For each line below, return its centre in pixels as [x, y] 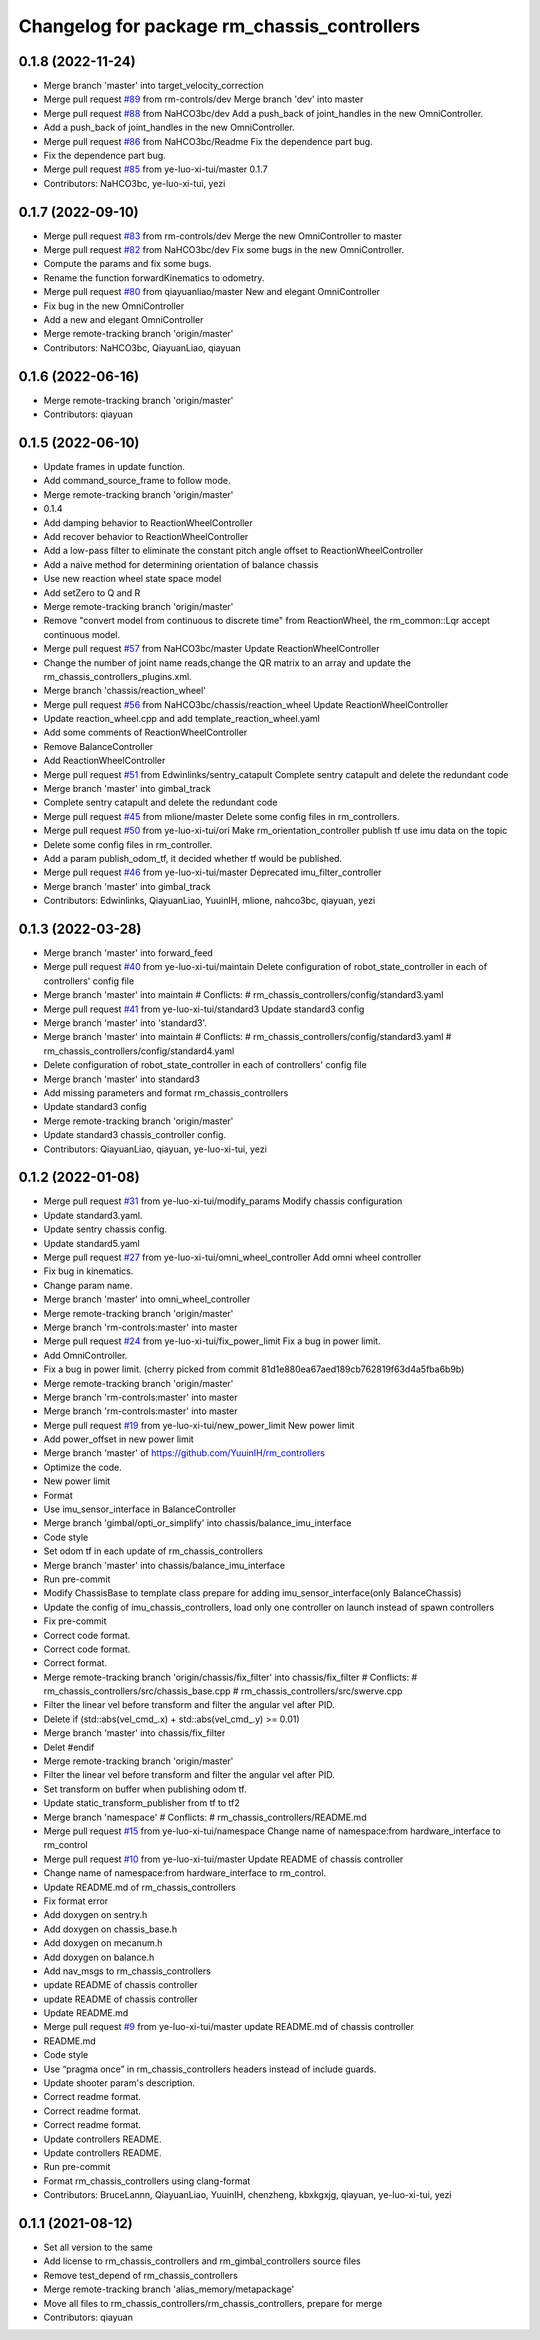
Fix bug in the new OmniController [114, 306]
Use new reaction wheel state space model [132, 579]
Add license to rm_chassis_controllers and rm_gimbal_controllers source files [202, 2261]
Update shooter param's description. [119, 2083]
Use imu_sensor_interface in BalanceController [140, 1509]
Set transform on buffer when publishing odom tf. [145, 1789]
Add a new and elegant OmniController [123, 320]
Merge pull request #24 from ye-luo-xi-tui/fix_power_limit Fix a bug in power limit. [212, 1341]
